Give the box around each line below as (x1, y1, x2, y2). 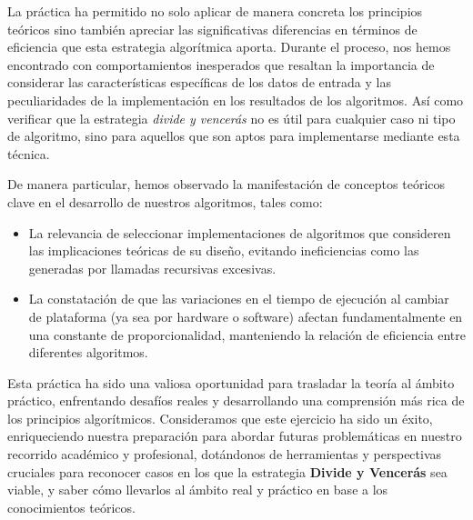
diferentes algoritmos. (28, 343, 148, 362)
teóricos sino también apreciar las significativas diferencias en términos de (7, 19, 418, 38)
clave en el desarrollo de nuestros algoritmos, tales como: (7, 192, 323, 211)
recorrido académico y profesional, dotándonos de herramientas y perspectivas (7, 445, 442, 464)
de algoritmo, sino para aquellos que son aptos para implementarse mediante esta (7, 126, 460, 145)
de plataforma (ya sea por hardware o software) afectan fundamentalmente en (28, 306, 463, 325)
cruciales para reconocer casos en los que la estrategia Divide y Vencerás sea (7, 462, 448, 481)
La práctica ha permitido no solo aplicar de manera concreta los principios (7, 2, 423, 20)
